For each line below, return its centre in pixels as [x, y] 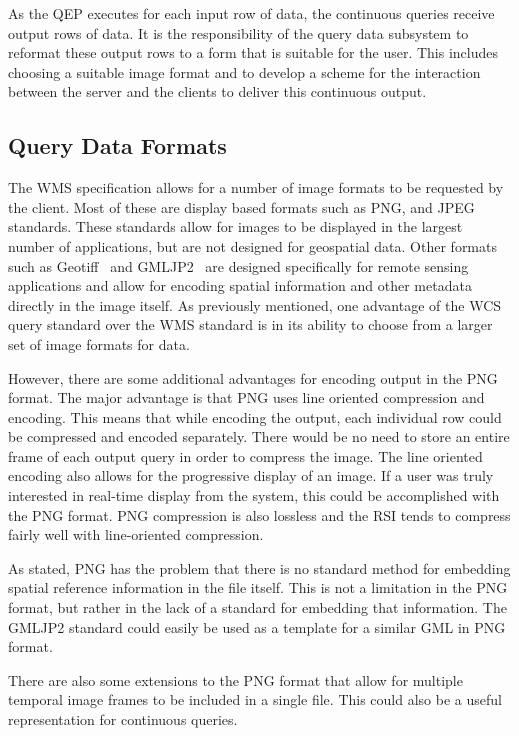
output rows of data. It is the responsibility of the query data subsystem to [238, 32]
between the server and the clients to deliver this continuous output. [217, 91]
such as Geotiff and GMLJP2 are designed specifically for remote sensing [238, 265]
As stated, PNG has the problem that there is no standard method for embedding [259, 567]
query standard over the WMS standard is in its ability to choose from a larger [250, 324]
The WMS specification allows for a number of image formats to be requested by [256, 187]
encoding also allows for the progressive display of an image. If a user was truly [251, 475]
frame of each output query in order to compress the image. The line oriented [245, 455]
